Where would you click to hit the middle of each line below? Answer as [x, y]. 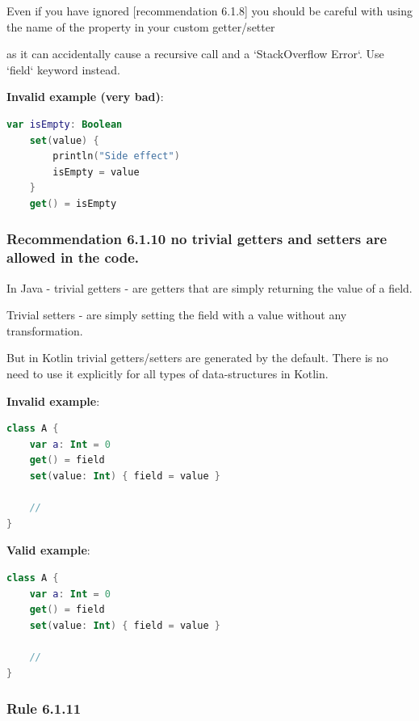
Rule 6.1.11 [44, 708]
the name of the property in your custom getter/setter [141, 26]
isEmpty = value [96, 172]
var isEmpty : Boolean [65, 124]
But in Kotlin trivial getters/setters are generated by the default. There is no [197, 358]
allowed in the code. [73, 257]
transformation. [45, 330]
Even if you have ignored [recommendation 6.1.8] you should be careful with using [209, 11]
